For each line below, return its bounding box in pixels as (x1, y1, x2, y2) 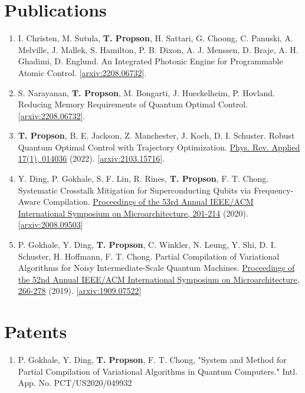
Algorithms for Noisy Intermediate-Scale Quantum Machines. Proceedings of (18, 261, 295, 274)
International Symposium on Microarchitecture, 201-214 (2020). (18, 207, 248, 219)
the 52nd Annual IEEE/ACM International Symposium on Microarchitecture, (18, 273, 300, 285)
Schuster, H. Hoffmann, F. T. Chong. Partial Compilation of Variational (18, 250, 280, 262)
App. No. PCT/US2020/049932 (18, 376, 132, 389)
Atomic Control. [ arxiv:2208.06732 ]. (18, 66, 147, 78)
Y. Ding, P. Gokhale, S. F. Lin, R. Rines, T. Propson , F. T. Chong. (18, 172, 269, 185)
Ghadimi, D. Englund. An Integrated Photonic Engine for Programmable (18, 55, 283, 67)
